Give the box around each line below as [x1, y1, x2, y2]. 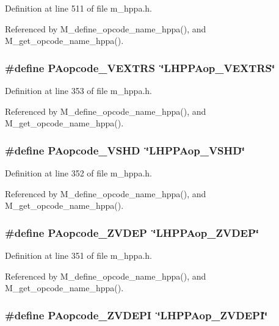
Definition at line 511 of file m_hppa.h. [5, 2, 152, 14]
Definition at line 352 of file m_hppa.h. [5, 167, 152, 179]
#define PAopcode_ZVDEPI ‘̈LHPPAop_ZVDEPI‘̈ [5, 307, 268, 322]
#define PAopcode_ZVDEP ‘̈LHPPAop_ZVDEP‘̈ [5, 225, 259, 240]
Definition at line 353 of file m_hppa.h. [5, 84, 152, 96]
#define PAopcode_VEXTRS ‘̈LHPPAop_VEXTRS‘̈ [5, 60, 275, 75]
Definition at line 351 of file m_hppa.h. [5, 249, 152, 261]
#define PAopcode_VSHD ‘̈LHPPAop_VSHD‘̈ [5, 142, 245, 158]
